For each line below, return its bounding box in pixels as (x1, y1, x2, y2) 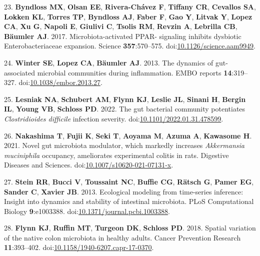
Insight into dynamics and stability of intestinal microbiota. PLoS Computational (4, 196, 254, 206)
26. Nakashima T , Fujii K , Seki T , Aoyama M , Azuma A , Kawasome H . (4, 130, 252, 140)
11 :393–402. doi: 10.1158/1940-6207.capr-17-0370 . (4, 242, 154, 252)
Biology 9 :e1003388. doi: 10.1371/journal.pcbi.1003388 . (4, 205, 170, 216)
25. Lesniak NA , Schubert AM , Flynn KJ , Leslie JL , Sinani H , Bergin (4, 93, 246, 104)
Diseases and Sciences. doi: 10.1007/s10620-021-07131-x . (4, 159, 173, 170)
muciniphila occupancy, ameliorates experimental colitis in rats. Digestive (4, 149, 229, 160)
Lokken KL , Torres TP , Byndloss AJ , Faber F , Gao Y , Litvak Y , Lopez (4, 11, 252, 21)
